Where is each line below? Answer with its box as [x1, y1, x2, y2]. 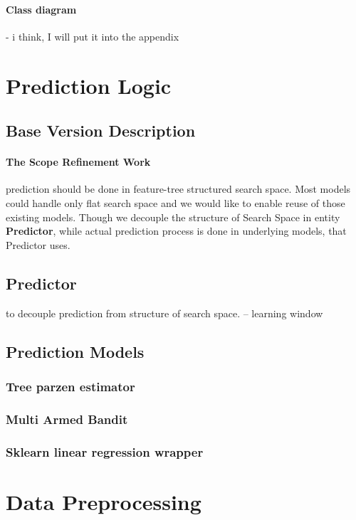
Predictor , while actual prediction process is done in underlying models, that [6, 223, 347, 238]
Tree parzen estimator [6, 377, 135, 395]
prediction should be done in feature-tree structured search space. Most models [6, 181, 351, 196]
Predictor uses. [6, 237, 70, 252]
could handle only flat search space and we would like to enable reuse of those [6, 195, 345, 210]
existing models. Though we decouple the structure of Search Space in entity [6, 209, 340, 224]
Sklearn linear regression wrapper [6, 442, 204, 460]
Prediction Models [6, 340, 145, 362]
